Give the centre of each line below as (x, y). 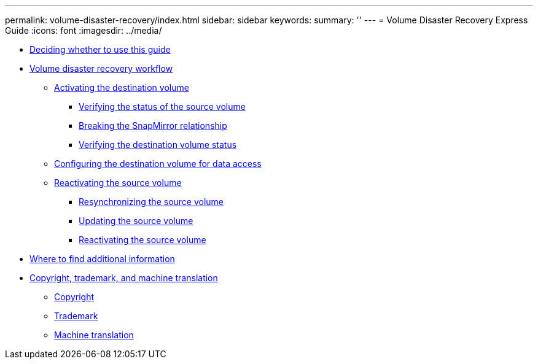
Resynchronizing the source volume (151, 202)
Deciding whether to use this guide (100, 49)
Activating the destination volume (122, 87)
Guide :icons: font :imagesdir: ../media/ (84, 30)
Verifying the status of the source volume (162, 106)
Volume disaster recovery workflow (101, 68)
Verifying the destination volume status (158, 145)
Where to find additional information (102, 259)
